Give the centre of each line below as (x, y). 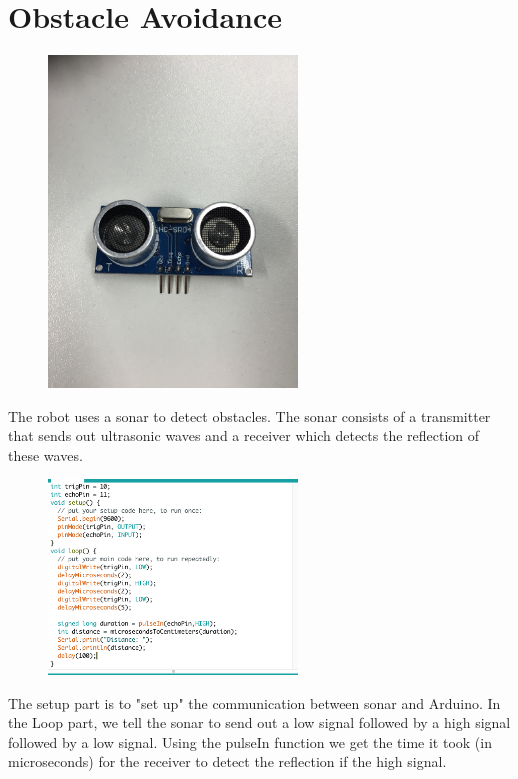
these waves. (45, 454)
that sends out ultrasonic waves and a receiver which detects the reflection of (244, 435)
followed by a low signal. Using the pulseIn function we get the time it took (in (250, 741)
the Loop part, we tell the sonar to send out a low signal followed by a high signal (259, 722)
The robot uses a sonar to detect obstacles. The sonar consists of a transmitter (249, 415)
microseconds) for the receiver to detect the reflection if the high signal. (227, 761)
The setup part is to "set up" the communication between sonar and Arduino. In (254, 702)
